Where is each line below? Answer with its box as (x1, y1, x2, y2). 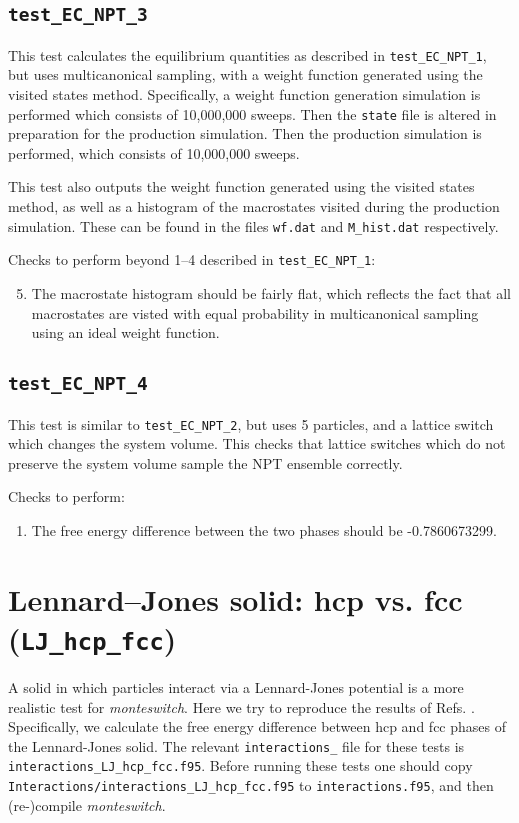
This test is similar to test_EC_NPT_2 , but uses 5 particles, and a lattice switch (8, 413, 494, 434)
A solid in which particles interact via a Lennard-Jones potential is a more (8, 677, 464, 697)
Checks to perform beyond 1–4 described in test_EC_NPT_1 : (8, 249, 376, 270)
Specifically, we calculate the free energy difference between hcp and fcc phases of (8, 716, 506, 737)
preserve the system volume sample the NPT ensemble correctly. (8, 452, 403, 473)
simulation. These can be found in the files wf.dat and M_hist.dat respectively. (8, 215, 499, 236)
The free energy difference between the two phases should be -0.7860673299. (31, 519, 497, 540)
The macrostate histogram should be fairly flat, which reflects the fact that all (31, 282, 511, 303)
